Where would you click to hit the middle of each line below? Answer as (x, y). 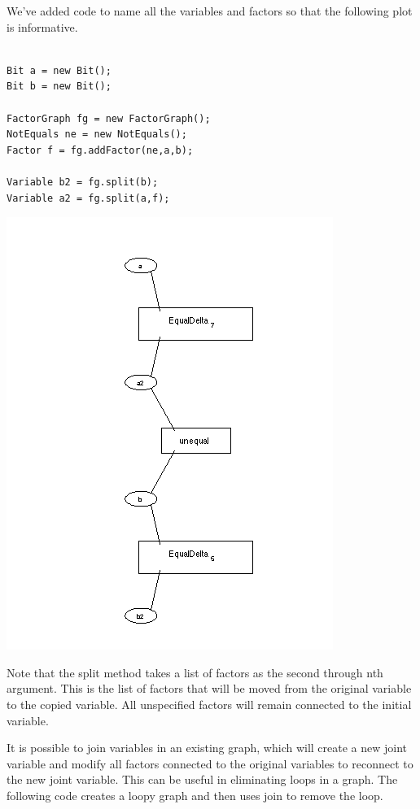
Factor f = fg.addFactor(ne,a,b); (100, 150)
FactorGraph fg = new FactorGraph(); (109, 118)
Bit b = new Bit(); (59, 87)
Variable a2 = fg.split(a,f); (88, 198)
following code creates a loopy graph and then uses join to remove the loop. (195, 795)
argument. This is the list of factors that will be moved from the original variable (209, 688)
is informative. (42, 26)
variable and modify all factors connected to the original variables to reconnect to (210, 763)
